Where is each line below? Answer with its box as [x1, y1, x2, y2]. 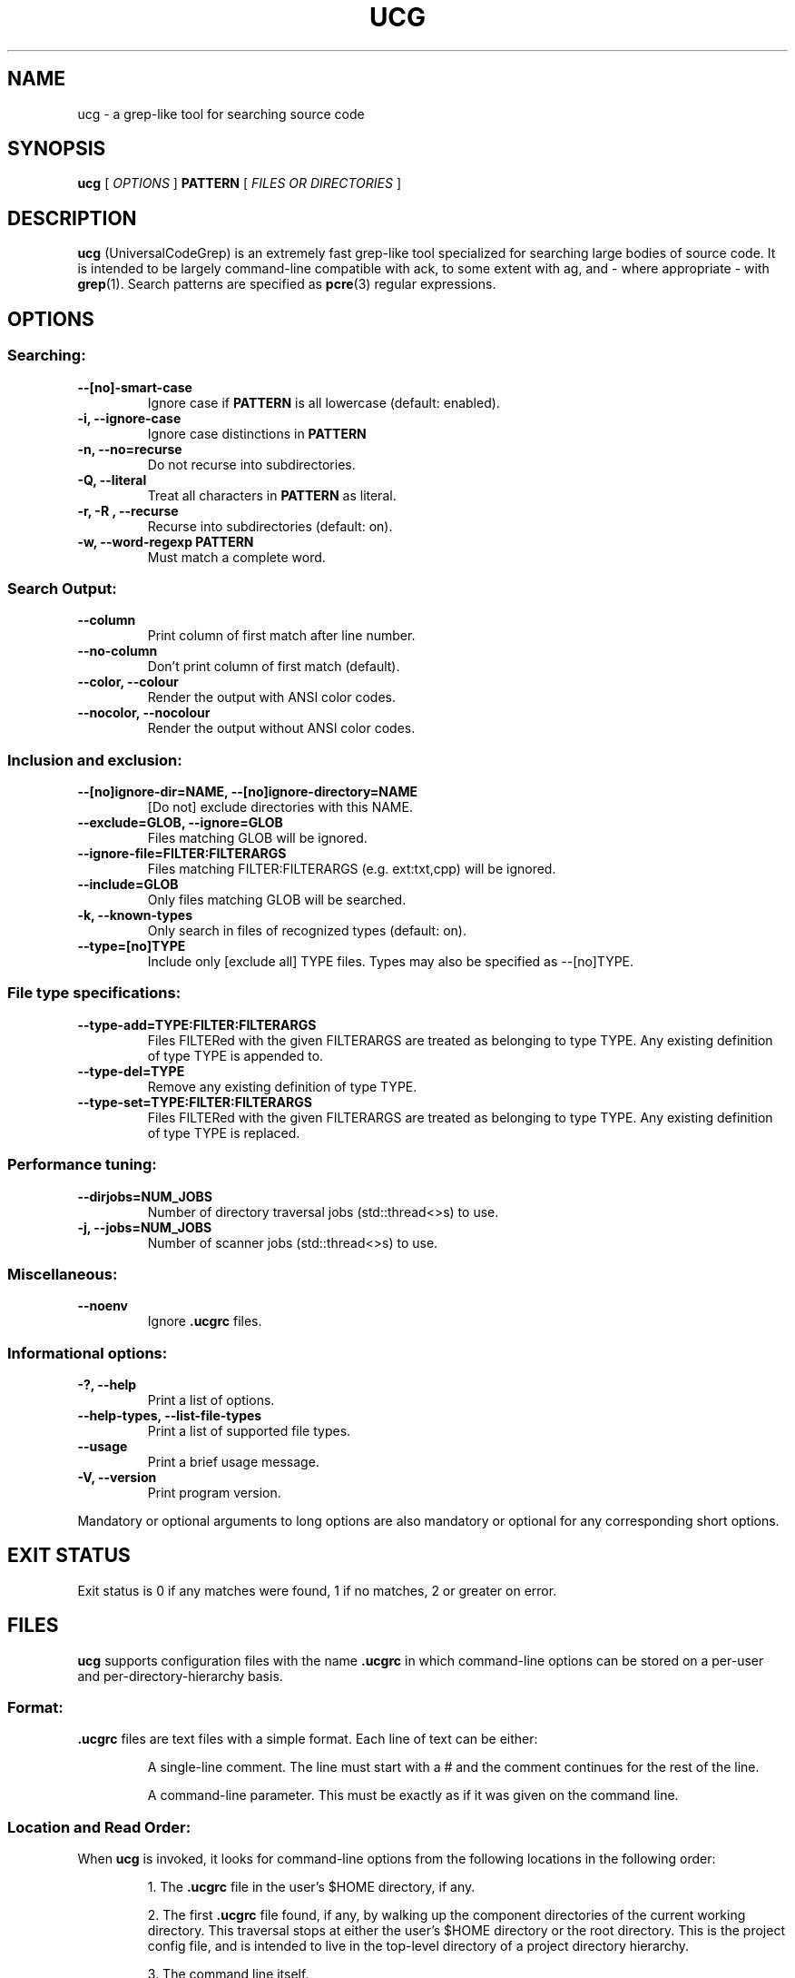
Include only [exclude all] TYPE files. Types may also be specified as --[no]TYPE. [147, 954, 634, 969]
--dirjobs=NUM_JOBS [77, 1188, 212, 1204]
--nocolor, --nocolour [77, 705, 211, 721]
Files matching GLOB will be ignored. [147, 830, 368, 846]
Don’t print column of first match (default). [147, 658, 400, 675]
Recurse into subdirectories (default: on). [147, 518, 393, 534]
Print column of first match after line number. [147, 628, 416, 644]
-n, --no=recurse [77, 440, 182, 457]
